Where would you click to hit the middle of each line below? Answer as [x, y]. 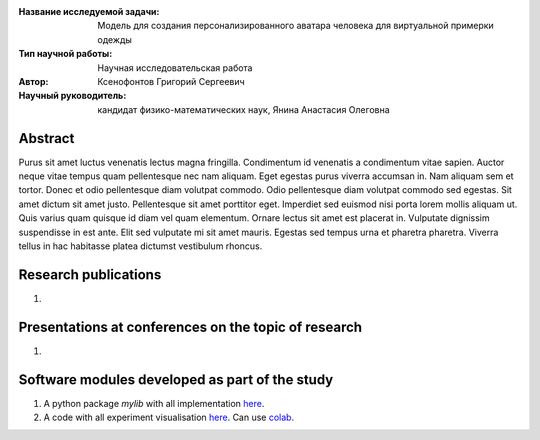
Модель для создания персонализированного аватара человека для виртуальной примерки [295, 26]
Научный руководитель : [72, 96]
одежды [114, 39]
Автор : [33, 81]
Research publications [90, 274]
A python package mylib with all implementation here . [154, 403]
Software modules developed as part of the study [176, 379]
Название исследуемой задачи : [89, 11]
